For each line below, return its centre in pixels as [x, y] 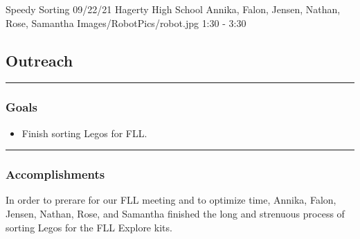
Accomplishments [55, 174]
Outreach [39, 60]
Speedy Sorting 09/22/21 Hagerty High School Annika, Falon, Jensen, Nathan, [173, 9]
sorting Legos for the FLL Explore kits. [89, 227]
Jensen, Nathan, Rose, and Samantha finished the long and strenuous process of [175, 214]
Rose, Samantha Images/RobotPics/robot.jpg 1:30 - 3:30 [126, 23]
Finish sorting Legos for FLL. [84, 133]
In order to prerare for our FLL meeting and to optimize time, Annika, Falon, [171, 200]
